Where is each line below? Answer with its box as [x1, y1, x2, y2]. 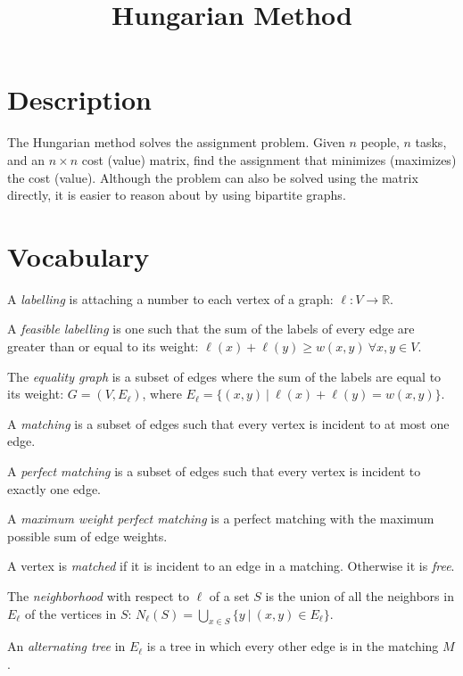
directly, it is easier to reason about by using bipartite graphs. [7, 185, 346, 204]
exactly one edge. [7, 479, 101, 498]
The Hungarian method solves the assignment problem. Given [7, 133, 345, 152]
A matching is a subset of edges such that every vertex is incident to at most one [7, 414, 450, 433]
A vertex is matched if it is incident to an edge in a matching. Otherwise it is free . [7, 556, 455, 575]
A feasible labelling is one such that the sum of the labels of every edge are [7, 319, 415, 338]
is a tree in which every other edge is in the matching [146, 637, 439, 655]
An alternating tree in [7, 637, 126, 655]
